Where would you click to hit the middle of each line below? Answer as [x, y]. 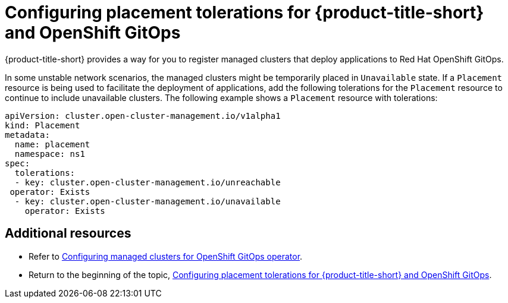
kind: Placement [43, 125]
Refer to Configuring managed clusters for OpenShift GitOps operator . [166, 256]
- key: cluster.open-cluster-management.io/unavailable [148, 201]
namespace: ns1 [50, 154]
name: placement [52, 144]
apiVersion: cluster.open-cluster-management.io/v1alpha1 [143, 116]
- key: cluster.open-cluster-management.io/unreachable [148, 182]
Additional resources [68, 233]
